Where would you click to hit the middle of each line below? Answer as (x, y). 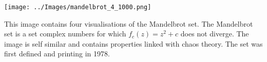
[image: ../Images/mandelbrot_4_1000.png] (78, 7)
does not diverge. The (215, 34)
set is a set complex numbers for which (65, 34)
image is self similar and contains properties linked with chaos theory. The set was (133, 43)
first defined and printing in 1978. (57, 54)
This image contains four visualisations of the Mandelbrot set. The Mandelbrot (129, 23)
